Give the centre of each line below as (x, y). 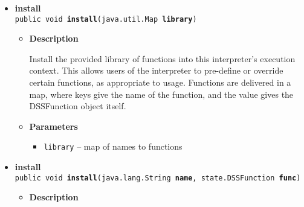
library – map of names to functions (113, 146)
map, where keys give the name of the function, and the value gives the (161, 94)
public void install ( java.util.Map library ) (106, 19)
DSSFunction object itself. (78, 106)
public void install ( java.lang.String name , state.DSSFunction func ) (158, 178)
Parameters (53, 126)
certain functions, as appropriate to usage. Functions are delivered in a (160, 82)
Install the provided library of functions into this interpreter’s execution (162, 58)
